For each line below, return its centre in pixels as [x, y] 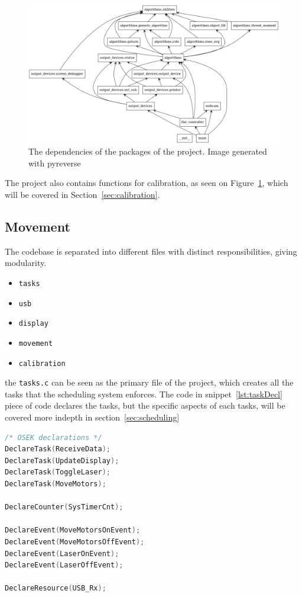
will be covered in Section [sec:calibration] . [82, 194]
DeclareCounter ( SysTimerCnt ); [64, 507]
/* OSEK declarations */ [53, 437]
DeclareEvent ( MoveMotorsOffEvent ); [75, 542]
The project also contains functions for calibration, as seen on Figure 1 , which [147, 183]
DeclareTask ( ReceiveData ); [58, 449]
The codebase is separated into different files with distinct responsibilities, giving [151, 251]
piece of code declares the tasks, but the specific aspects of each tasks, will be [145, 405]
